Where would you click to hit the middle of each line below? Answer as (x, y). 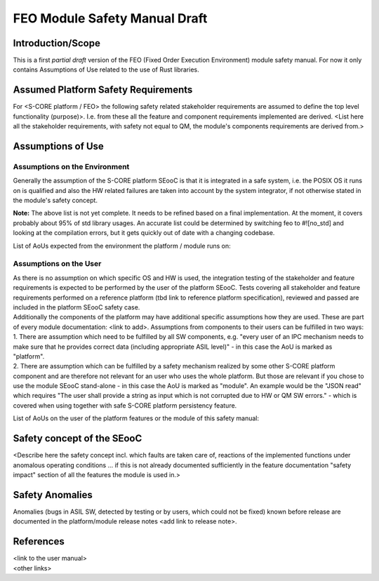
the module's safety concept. (55, 201)
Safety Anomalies (53, 495)
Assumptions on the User (57, 264)
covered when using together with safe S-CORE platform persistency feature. (125, 405)
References (39, 541)
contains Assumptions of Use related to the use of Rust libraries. (106, 69)
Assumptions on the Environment (71, 166)
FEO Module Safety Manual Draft (110, 18)
